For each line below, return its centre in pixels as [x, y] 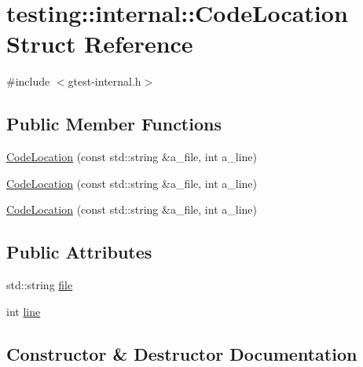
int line [24, 311]
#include [28, 81]
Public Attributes [79, 252]
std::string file [40, 285]
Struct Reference [100, 44]
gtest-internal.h [104, 81]
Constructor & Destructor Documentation [182, 353]
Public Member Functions [114, 124]
